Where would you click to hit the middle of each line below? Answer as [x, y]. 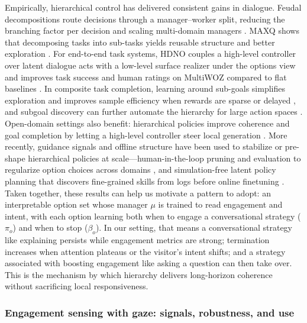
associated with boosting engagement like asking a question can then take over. [148, 263]
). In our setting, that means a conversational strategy [194, 227]
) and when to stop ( [50, 227]
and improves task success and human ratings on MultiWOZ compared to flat [146, 77]
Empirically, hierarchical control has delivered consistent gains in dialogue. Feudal [153, 7]
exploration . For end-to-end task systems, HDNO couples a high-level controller [151, 54]
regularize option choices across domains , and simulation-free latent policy [140, 169]
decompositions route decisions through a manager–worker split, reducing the [145, 19]
